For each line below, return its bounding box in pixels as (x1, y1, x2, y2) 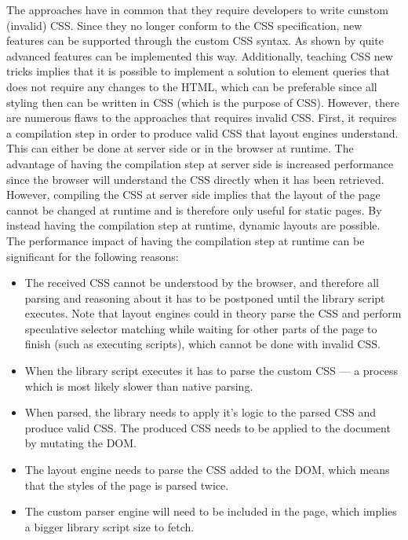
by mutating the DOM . (24, 435, 137, 451)
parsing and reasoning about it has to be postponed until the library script (24, 289, 385, 306)
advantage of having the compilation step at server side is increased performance (6, 155, 394, 171)
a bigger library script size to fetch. (24, 518, 195, 534)
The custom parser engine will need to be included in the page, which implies (24, 503, 397, 520)
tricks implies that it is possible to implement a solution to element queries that (6, 63, 391, 79)
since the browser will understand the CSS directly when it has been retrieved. (6, 171, 384, 187)
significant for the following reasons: (6, 248, 179, 264)
